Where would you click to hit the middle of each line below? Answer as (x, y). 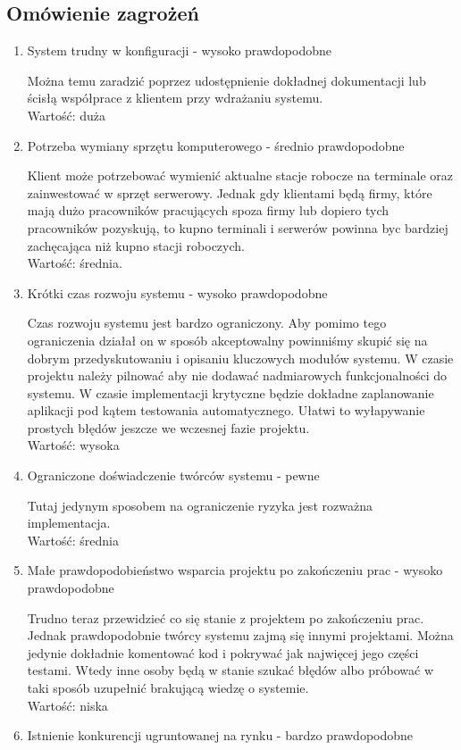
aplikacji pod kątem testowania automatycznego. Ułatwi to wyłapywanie (226, 410)
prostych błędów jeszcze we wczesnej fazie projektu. (168, 427)
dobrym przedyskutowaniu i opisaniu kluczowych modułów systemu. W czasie (240, 358)
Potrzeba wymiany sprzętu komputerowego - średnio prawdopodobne (216, 145)
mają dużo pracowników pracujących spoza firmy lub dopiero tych (208, 210)
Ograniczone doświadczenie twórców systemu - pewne (173, 475)
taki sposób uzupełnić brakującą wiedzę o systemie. (168, 688)
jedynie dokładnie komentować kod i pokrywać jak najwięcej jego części (223, 652)
